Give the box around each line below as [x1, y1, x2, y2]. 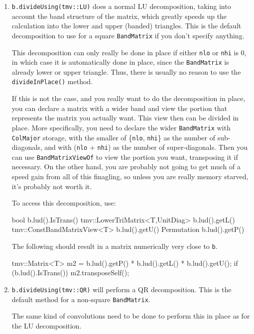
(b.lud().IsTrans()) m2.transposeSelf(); [11, 267, 129, 278]
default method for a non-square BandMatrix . [11, 294, 150, 304]
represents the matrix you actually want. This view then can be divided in [11, 112, 239, 123]
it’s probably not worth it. [11, 181, 92, 191]
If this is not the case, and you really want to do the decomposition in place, [11, 93, 246, 104]
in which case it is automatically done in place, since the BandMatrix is [11, 57, 229, 67]
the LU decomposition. [11, 320, 82, 331]
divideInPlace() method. [11, 76, 93, 87]
